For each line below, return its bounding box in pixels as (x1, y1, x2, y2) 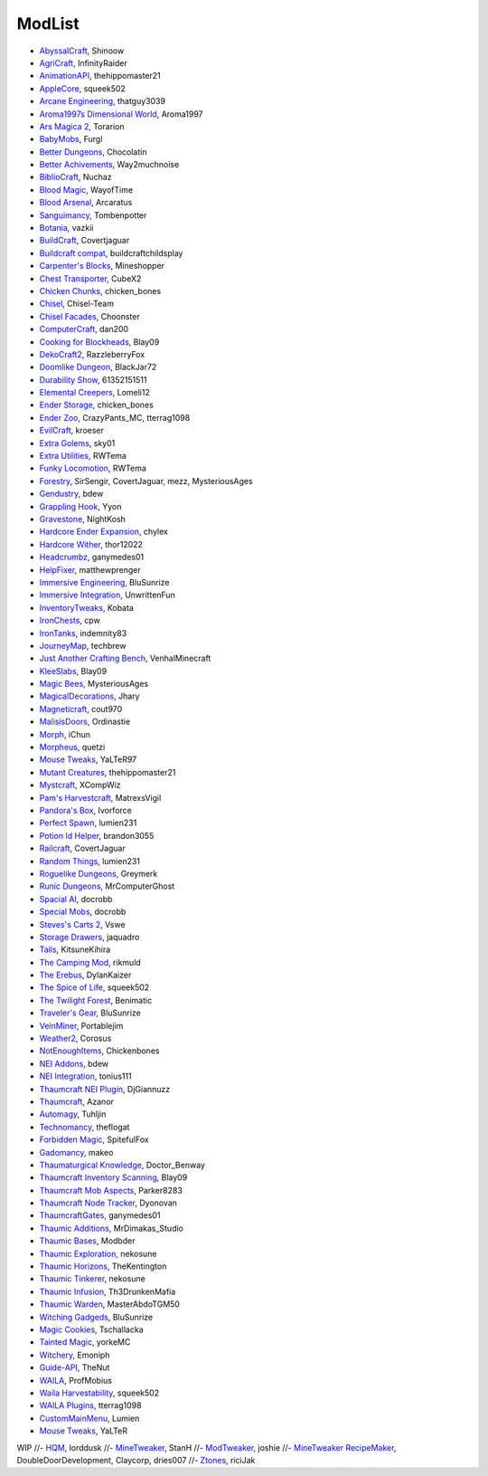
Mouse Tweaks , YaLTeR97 (39, 754, 137, 765)
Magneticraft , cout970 (39, 703, 123, 714)
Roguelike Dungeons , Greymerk (39, 868, 158, 879)
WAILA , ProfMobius (39, 1375, 113, 1386)
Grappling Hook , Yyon (39, 500, 122, 511)
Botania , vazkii (39, 223, 94, 233)
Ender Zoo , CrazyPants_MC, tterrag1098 (39, 412, 191, 423)
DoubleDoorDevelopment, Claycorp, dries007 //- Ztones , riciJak (16, 1454, 256, 1465)
